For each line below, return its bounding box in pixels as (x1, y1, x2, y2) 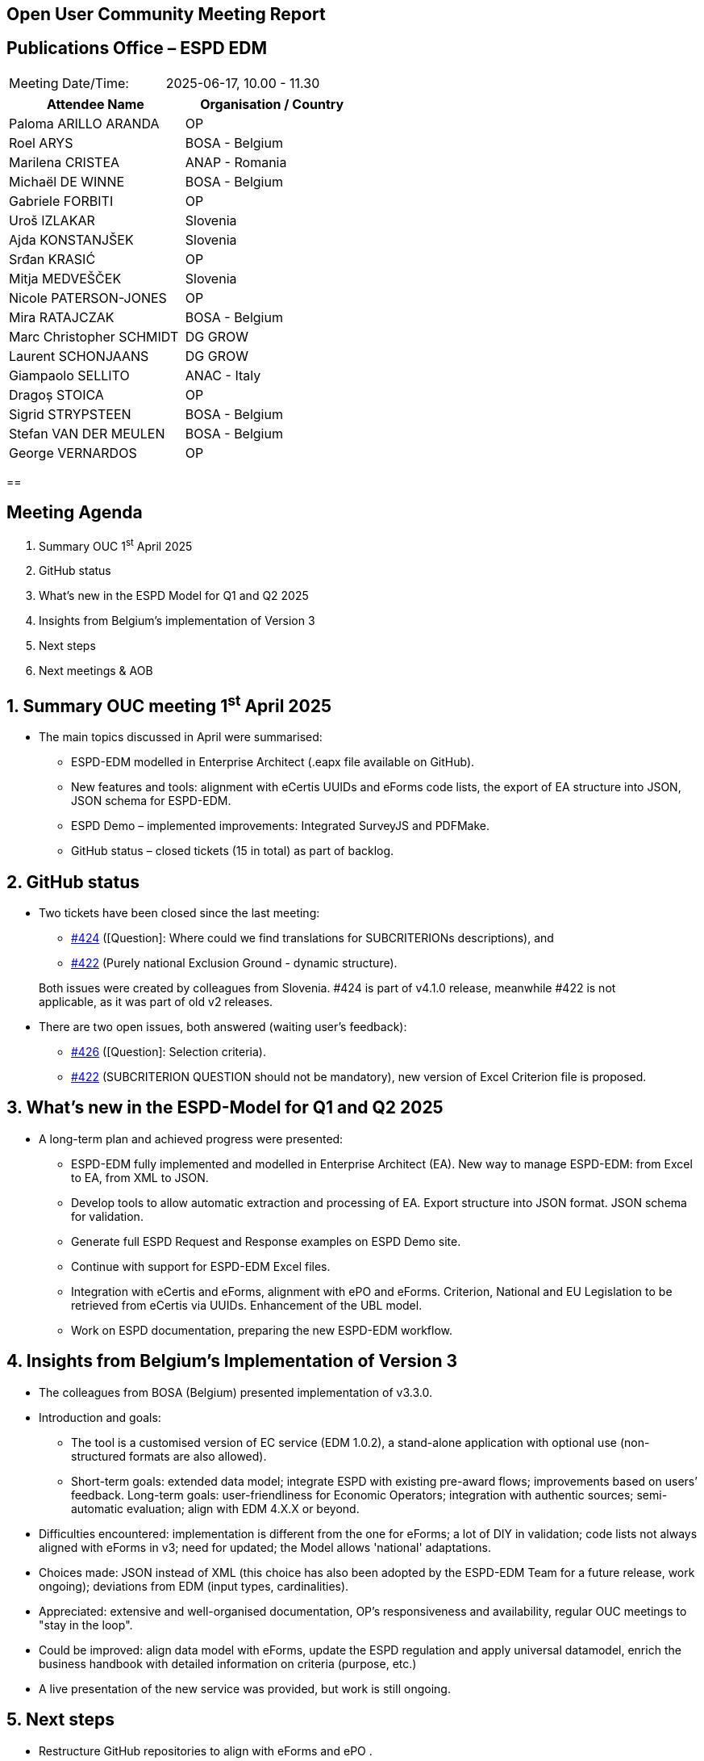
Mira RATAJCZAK (9, 308, 115, 325)
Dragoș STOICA (9, 386, 104, 403)
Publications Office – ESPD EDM (6, 38, 268, 59)
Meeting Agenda (6, 502, 143, 523)
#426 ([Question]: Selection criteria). (71, 1045, 267, 1059)
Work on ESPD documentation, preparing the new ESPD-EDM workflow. (71, 1323, 453, 1337)
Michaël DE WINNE (9, 173, 125, 190)
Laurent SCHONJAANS (9, 347, 149, 364)
